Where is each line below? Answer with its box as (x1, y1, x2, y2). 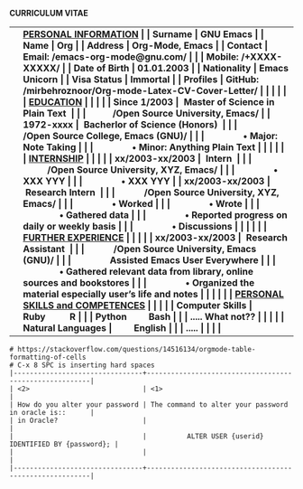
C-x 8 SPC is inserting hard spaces (17, 361, 155, 370)
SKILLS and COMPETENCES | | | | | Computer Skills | (23, 299, 252, 311)
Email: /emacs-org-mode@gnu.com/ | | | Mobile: (23, 51, 239, 62)
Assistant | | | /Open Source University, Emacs (23, 243, 257, 255)
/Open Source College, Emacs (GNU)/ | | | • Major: (23, 130, 278, 142)
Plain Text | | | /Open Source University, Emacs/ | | (23, 108, 271, 119)
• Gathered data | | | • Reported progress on (59, 209, 288, 221)
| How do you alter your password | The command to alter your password (9, 400, 289, 409)
